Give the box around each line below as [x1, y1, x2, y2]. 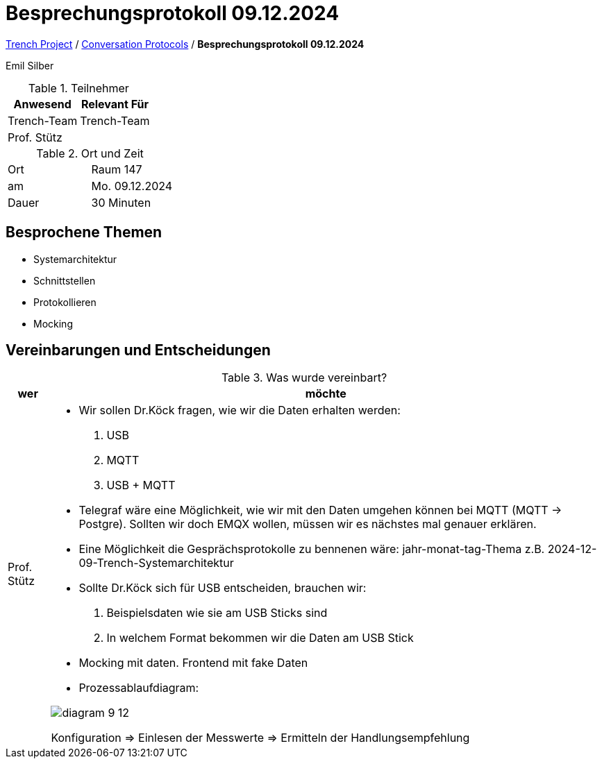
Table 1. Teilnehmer [28, 80, 129, 95]
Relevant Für [81, 96, 149, 111]
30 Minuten [91, 195, 151, 210]
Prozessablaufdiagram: [78, 681, 199, 695]
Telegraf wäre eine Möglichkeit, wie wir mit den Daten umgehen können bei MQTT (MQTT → [78, 503, 562, 518]
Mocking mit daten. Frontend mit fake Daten [78, 656, 308, 670]
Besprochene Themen [6, 223, 162, 241]
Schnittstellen [33, 274, 96, 287]
